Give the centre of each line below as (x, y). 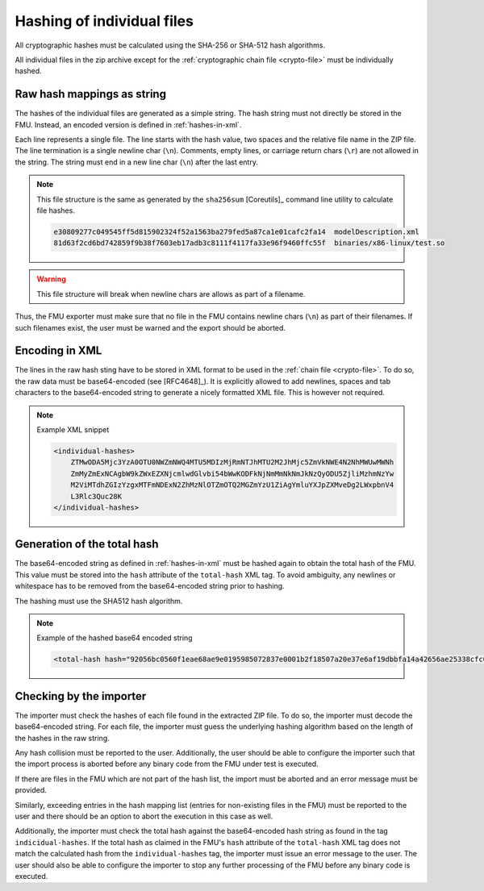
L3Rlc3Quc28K (96, 496)
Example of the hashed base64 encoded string (115, 638)
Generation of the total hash (87, 544)
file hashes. (56, 210)
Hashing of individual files (104, 21)
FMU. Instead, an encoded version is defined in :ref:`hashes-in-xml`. (128, 124)
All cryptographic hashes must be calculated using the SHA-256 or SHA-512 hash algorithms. (170, 45)
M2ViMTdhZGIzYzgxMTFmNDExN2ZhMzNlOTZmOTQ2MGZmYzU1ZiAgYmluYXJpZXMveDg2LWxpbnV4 (232, 485)
